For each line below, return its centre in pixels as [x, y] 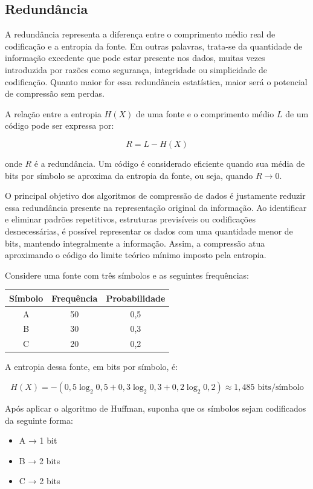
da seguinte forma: [39, 420]
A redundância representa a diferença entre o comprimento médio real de [140, 34]
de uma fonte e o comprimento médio [205, 113]
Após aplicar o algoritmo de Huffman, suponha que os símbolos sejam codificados [156, 408]
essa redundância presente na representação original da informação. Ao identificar [156, 207]
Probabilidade [136, 298]
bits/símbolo [281, 388]
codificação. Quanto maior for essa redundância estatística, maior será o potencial [156, 81]
